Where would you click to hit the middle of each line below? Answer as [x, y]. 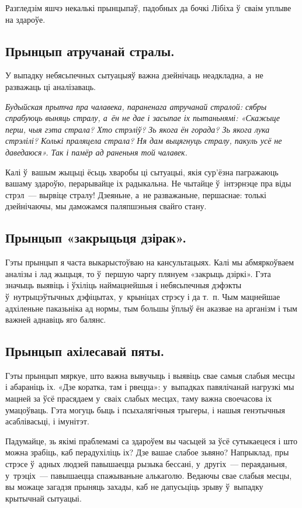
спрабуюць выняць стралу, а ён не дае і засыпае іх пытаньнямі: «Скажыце [143, 118]
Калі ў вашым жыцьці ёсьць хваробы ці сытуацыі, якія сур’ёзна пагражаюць [142, 172]
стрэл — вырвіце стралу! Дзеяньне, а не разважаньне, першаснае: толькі [136, 194]
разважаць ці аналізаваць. [51, 86]
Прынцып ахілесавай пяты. [85, 351]
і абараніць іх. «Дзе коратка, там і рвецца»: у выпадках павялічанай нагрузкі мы [150, 387]
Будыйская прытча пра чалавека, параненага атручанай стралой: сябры [136, 106]
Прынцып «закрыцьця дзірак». [96, 238]
